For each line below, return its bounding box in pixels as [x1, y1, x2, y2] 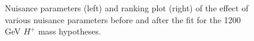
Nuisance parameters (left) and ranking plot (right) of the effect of [5, 2, 249, 14]
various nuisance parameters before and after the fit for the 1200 [5, 13, 241, 26]
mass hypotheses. [38, 25, 101, 37]
